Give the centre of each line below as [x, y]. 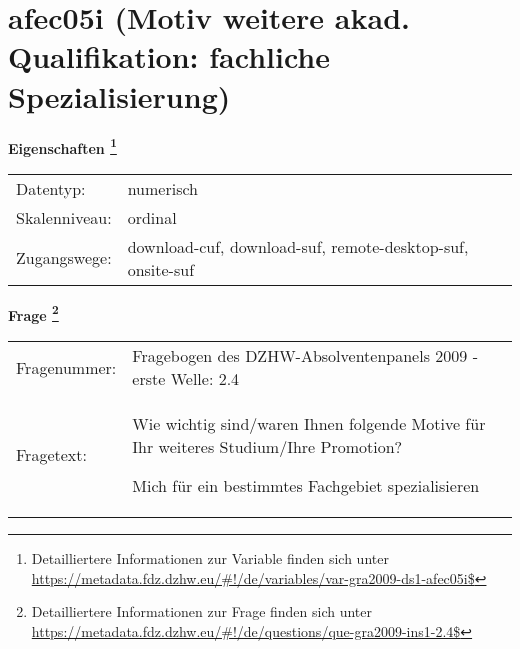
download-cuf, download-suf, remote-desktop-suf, [298, 246]
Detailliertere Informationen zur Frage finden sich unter [202, 611]
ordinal [152, 217]
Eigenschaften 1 [62, 146]
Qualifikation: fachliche [169, 56]
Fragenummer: [66, 367]
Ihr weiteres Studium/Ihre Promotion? [267, 446]
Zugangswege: [64, 258]
